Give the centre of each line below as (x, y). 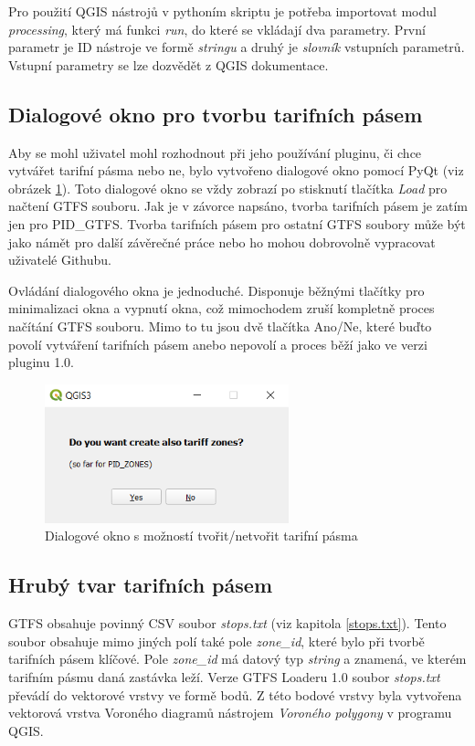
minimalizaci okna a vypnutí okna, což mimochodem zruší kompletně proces (222, 308)
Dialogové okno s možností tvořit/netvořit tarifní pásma (201, 536)
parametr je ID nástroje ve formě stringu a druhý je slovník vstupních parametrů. (237, 47)
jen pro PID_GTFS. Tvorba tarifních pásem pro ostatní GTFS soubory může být (237, 223)
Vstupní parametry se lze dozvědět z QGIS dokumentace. (169, 64)
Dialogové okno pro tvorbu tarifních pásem (216, 114)
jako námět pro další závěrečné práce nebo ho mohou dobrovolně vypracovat (222, 242)
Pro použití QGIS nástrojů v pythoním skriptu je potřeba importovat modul (222, 11)
